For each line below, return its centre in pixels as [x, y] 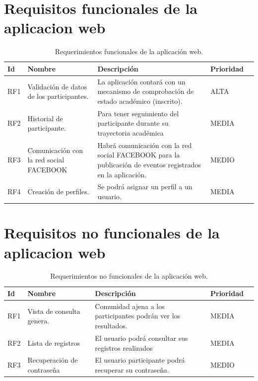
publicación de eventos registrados [149, 164]
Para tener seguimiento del [138, 113]
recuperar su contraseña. [132, 369]
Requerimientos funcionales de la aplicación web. [129, 51]
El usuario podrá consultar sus [141, 338]
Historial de [45, 118]
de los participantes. [58, 96]
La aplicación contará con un [141, 81]
